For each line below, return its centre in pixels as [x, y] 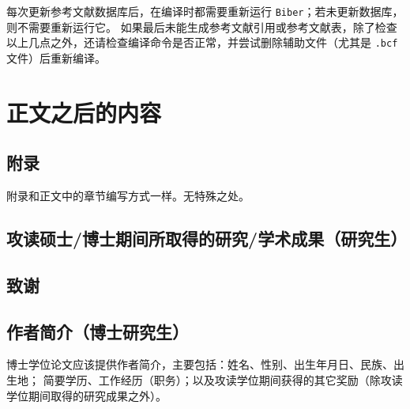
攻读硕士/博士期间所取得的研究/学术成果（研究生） [207, 239]
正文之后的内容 [84, 112]
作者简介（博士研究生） [98, 331]
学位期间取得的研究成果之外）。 [87, 395]
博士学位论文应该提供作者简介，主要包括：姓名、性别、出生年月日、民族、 [200, 364]
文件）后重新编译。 [56, 57]
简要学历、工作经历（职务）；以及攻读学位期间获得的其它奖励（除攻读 [223, 380]
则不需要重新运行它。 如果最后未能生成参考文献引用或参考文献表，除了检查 [202, 27]
